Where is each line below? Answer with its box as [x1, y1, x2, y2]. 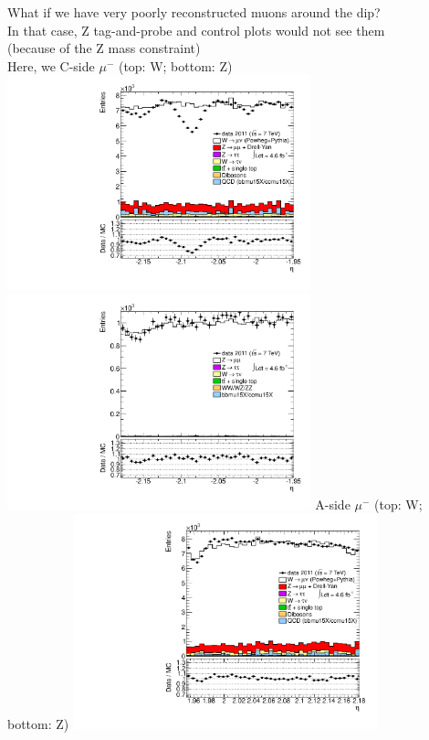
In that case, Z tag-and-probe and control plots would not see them [7, 20, 385, 39]
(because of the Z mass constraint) [7, 38, 201, 58]
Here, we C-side [7, 56, 95, 75]
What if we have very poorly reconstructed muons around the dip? [7, 3, 381, 21]
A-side [315, 495, 351, 514]
